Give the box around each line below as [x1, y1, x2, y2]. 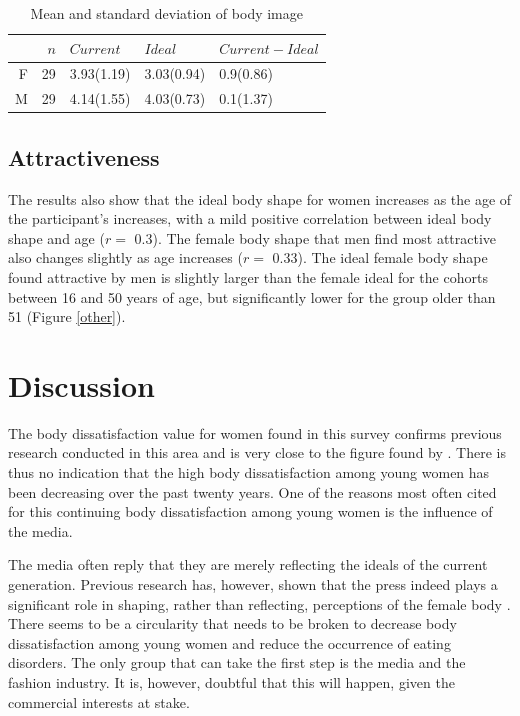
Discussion [8, 364, 155, 405]
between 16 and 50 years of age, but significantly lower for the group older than [8, 286, 496, 307]
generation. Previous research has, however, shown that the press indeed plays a [8, 574, 498, 595]
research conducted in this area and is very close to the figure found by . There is [8, 442, 506, 463]
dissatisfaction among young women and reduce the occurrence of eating [8, 632, 451, 653]
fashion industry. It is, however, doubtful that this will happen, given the [8, 671, 455, 692]
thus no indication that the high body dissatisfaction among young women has [8, 462, 490, 483]
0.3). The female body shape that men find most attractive [134, 227, 497, 248]
